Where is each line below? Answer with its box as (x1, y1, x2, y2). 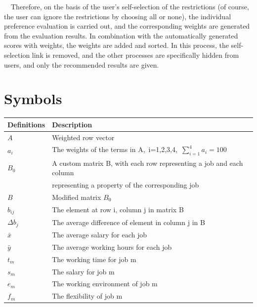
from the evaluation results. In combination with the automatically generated (4, 30, 238, 40)
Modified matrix (52, 192, 101, 202)
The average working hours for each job (52, 241, 172, 252)
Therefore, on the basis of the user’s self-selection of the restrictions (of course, (10, 1, 249, 11)
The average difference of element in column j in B (52, 217, 205, 227)
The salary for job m (52, 266, 115, 276)
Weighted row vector (52, 132, 115, 142)
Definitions (7, 119, 45, 129)
